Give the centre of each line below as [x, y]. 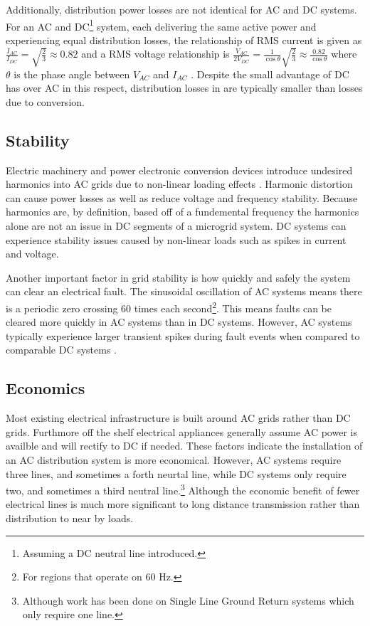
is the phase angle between [72, 74]
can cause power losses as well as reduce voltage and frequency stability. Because [182, 197]
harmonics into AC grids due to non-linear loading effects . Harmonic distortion [179, 184]
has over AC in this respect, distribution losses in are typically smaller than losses [184, 88]
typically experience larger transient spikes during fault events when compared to [183, 335]
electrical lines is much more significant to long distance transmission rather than [183, 504]
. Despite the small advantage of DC [270, 74]
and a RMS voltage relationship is [155, 54]
